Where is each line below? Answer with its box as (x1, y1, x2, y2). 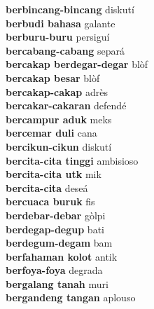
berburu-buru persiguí (6, 29, 110, 44)
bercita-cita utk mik (6, 167, 101, 181)
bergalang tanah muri (6, 276, 108, 291)
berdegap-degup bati (6, 221, 104, 236)
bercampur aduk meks (6, 111, 112, 126)
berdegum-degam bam (6, 235, 113, 250)
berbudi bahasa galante (6, 15, 115, 30)
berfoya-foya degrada (6, 263, 103, 277)
